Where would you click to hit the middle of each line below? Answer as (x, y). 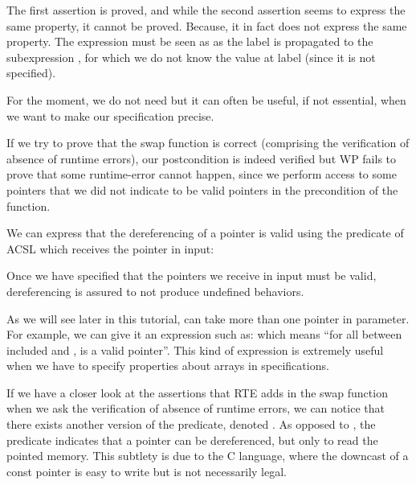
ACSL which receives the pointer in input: (110, 248)
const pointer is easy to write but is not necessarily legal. (147, 471)
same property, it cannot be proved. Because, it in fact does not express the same (207, 25)
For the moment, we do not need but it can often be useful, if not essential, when (206, 99)
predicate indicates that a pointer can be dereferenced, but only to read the (192, 440)
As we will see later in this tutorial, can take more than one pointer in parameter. (208, 318)
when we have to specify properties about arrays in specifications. (168, 366)
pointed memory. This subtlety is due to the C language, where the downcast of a (208, 456)
